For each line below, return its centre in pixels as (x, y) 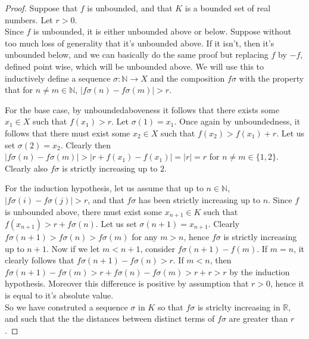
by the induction (260, 271)
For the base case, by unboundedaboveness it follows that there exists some (142, 109)
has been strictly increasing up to (199, 199)
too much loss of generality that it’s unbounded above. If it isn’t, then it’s (140, 43)
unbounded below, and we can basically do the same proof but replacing (137, 55)
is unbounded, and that (130, 8)
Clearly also (26, 168)
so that (170, 307)
